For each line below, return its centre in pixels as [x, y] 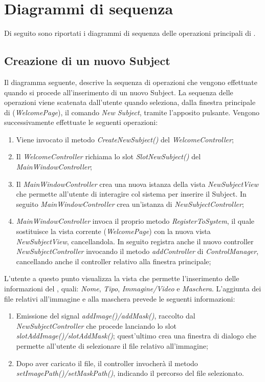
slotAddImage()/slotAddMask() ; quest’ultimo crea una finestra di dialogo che [136, 336]
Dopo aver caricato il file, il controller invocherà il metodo [107, 363]
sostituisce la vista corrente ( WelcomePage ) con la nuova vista [113, 231]
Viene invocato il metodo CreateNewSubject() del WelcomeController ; [125, 139]
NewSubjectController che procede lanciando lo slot [96, 325]
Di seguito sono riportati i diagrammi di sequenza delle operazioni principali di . [130, 33]
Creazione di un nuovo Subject [87, 61]
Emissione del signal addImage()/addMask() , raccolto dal [106, 316]
